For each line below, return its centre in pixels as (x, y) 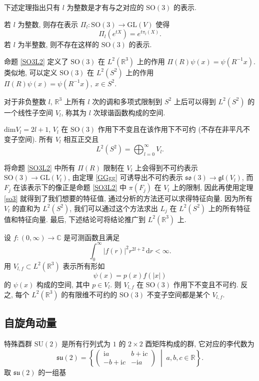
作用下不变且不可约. (206, 284)
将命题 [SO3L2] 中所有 (40, 167)
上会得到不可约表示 (166, 167)
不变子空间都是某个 (178, 294)
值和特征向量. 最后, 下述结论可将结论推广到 (75, 219)
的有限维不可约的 (89, 294)
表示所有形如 (84, 265)
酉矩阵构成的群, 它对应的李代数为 (200, 344)
